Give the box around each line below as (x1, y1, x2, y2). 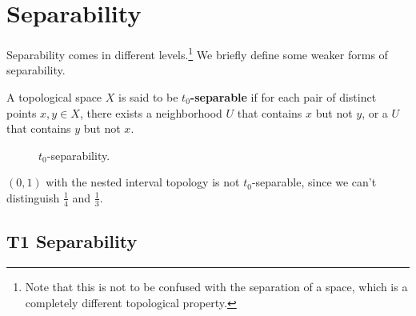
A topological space (6, 88, 102, 105)
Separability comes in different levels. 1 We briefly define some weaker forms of (6, 44, 388, 62)
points (6, 104, 37, 121)
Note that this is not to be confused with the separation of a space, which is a (25, 278, 408, 294)
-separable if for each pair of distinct (190, 88, 377, 105)
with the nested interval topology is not (46, 174, 240, 190)
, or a (362, 104, 388, 121)
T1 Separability (6, 229, 138, 254)
